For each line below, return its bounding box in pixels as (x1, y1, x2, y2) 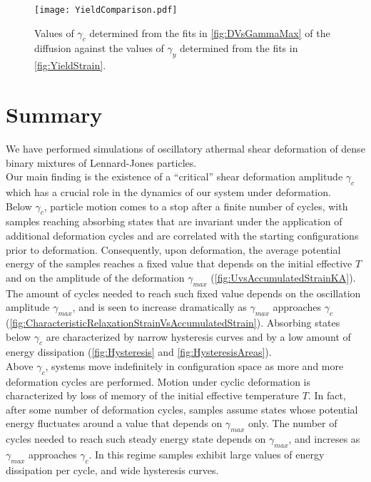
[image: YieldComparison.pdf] (34, 5, 178, 15)
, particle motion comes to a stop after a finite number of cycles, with (44, 198, 348, 213)
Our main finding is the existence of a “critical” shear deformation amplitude (6, 169, 343, 184)
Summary (6, 100, 103, 129)
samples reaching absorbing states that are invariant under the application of (6, 214, 342, 229)
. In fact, (308, 388, 346, 403)
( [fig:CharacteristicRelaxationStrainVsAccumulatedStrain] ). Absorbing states (6, 314, 340, 329)
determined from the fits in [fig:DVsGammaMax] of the (89, 25, 330, 40)
